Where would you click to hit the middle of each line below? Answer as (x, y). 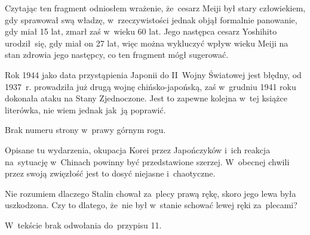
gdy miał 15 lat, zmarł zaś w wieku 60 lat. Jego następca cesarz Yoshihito (141, 31)
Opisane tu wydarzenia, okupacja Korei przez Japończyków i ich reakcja (138, 149)
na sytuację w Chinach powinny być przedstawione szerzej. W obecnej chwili (147, 161)
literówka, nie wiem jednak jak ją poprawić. (85, 109)
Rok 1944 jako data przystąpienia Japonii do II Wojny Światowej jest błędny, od (153, 74)
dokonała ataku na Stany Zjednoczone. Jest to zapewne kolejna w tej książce (146, 98)
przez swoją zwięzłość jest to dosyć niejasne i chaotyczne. (110, 173)
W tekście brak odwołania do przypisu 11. (83, 225)
